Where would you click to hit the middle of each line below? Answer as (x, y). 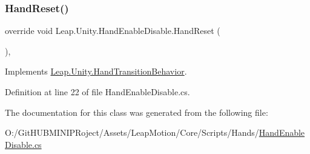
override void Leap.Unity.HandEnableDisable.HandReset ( (113, 31)
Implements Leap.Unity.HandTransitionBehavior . (96, 71)
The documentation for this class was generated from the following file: (137, 112)
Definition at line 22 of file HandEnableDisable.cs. (97, 92)
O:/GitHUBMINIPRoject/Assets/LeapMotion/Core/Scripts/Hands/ (132, 132)
